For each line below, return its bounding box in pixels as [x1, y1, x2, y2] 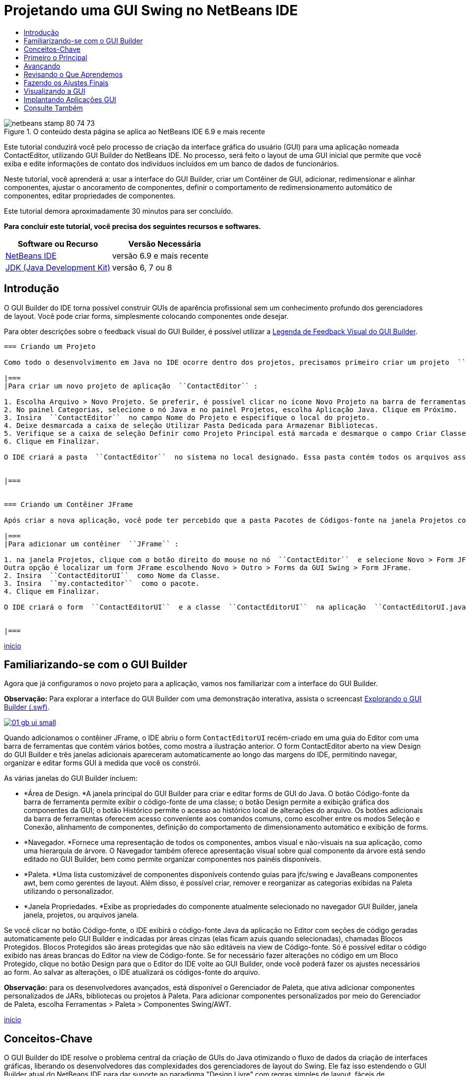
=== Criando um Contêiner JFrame [4, 500, 133, 508]
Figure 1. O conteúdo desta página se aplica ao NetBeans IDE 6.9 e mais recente [4, 127, 265, 136]
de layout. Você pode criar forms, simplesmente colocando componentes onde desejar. [4, 311, 289, 320]
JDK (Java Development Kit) [5, 262, 111, 272]
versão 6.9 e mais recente [112, 250, 209, 261]
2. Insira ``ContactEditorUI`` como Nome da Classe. [4, 571, 221, 579]
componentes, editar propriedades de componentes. [4, 191, 176, 200]
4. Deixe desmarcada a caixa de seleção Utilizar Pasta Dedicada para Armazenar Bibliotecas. [4, 421, 379, 429]
